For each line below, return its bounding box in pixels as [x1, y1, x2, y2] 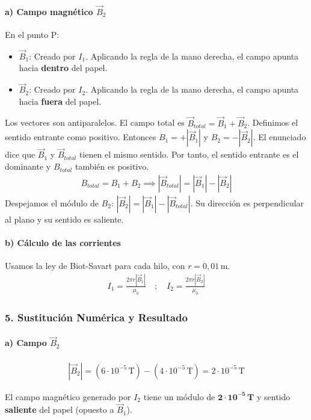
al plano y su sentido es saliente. [5, 212, 124, 225]
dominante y [5, 160, 51, 173]
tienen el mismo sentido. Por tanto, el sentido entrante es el [79, 148, 299, 161]
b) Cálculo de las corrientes [5, 236, 121, 249]
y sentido [256, 390, 291, 403]
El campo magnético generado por [5, 390, 131, 403]
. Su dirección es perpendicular [190, 196, 304, 209]
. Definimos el [247, 116, 298, 129]
